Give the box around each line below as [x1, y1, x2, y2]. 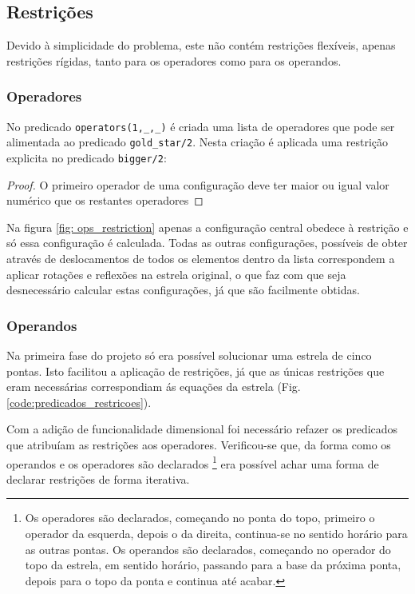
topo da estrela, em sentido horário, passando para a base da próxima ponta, [25, 556, 401, 573]
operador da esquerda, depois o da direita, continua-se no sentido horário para [25, 524, 408, 541]
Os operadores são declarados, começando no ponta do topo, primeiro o [25, 509, 375, 526]
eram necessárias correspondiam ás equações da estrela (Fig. [6, 378, 301, 395]
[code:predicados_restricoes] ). [6, 393, 152, 410]
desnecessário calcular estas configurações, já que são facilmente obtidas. [6, 281, 360, 298]
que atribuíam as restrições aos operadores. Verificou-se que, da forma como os [6, 436, 391, 452]
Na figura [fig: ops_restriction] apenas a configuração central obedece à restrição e [6, 218, 409, 235]
